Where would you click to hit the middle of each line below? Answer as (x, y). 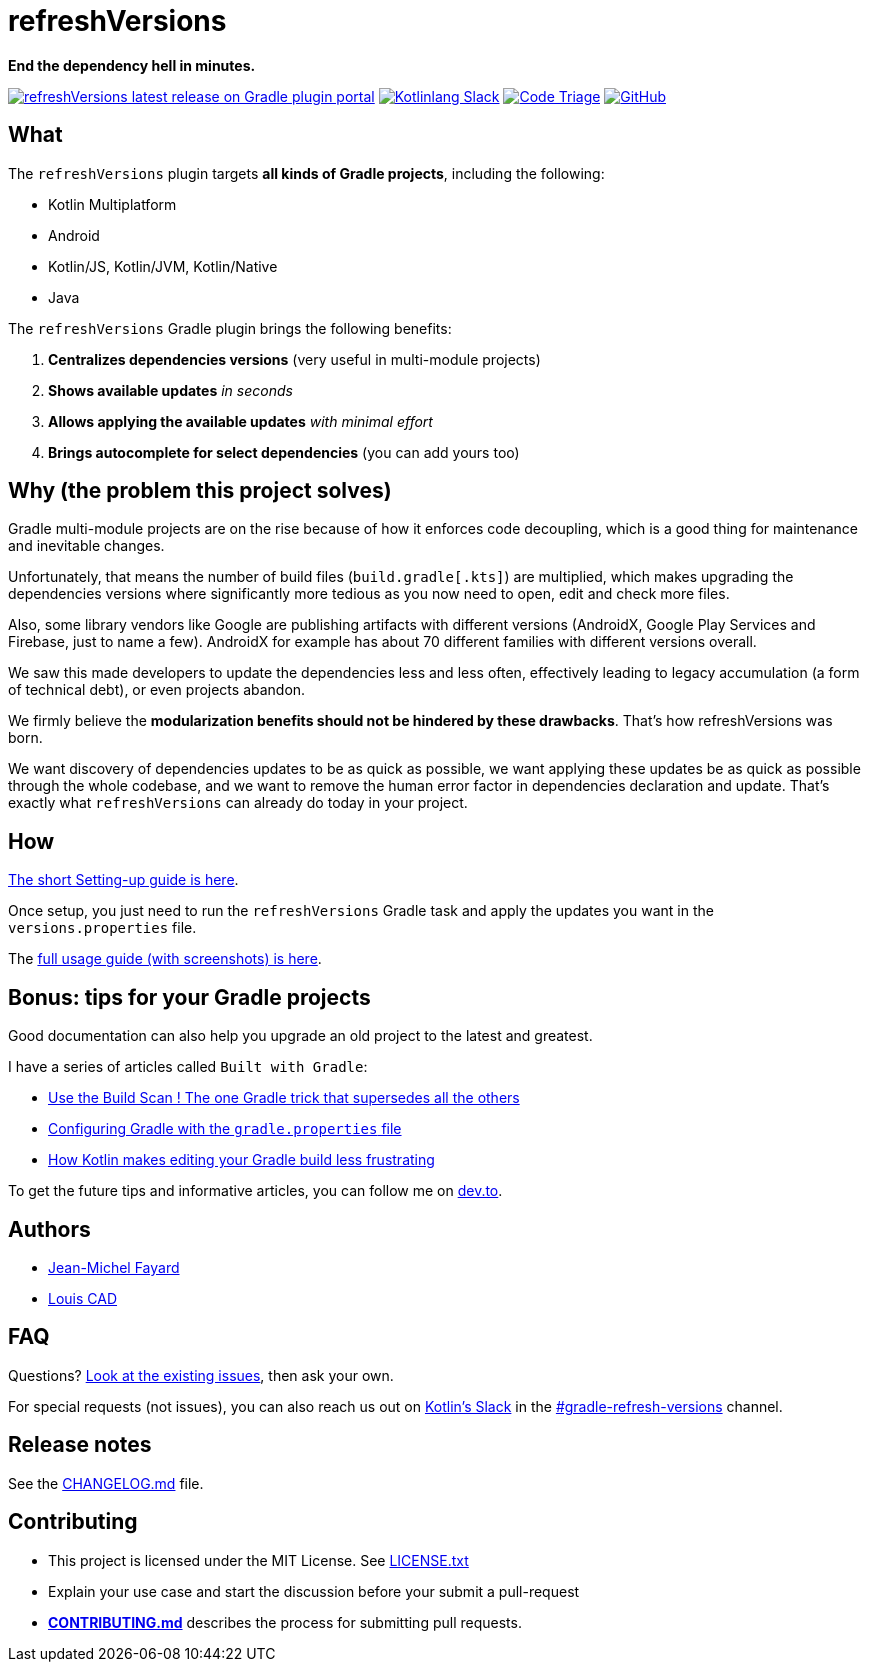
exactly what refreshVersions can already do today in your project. (238, 803)
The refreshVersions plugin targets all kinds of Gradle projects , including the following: (306, 173)
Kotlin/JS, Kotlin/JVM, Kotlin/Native (163, 266)
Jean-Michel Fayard (114, 1267)
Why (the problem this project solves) (200, 491)
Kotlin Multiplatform (112, 204)
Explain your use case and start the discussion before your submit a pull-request (314, 1591)
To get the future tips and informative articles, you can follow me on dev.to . (255, 1191)
